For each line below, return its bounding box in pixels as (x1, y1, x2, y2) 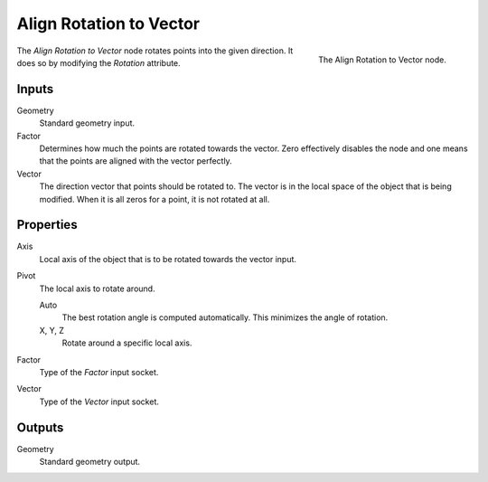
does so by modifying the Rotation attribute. (16, 57, 181, 68)
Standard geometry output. (39, 457, 140, 468)
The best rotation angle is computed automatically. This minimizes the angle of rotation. (61, 312, 389, 323)
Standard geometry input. (39, 118, 136, 128)
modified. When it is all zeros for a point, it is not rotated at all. (39, 194, 270, 204)
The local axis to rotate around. (39, 283, 155, 294)
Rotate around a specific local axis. (61, 337, 192, 348)
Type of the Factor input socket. (39, 367, 159, 377)
